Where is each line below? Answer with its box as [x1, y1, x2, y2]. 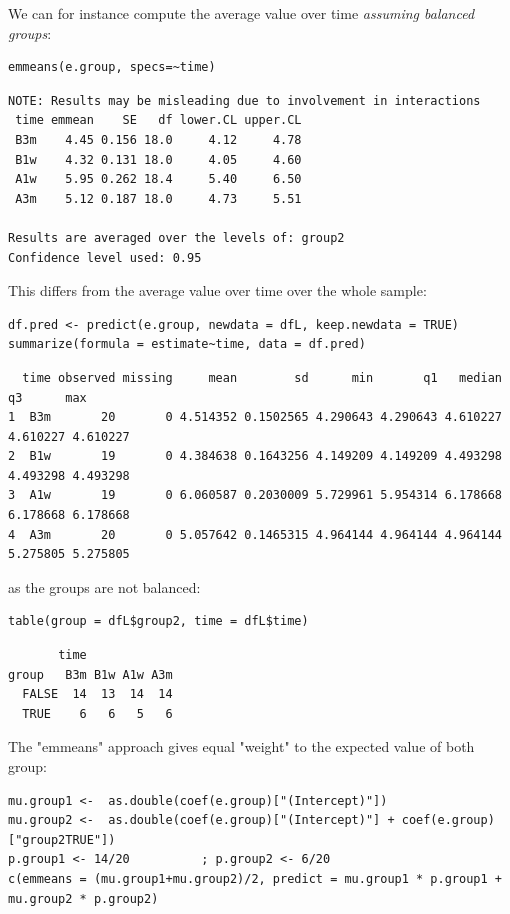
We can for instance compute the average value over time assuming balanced [8, 3, 475, 23]
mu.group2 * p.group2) [8, 891, 159, 906]
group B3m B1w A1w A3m [8, 667, 173, 682]
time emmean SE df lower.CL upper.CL [15, 113, 302, 128]
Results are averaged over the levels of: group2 [8, 230, 345, 245]
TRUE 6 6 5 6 [22, 706, 173, 721]
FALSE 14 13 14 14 [22, 687, 173, 702]
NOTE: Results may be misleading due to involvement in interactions [8, 93, 481, 108]
